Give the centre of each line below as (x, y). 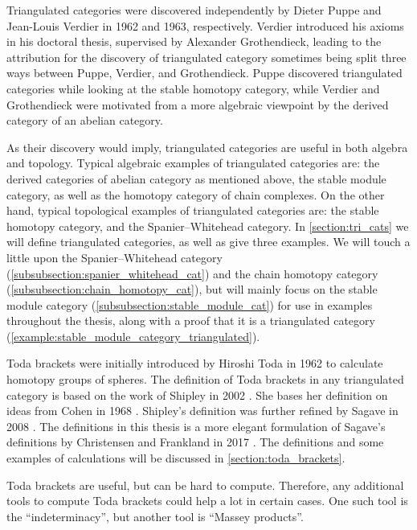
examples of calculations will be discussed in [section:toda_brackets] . (176, 458)
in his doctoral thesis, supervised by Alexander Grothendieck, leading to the (194, 41)
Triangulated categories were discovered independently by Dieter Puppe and (194, 10)
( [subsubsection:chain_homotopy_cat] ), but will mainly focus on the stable (192, 289)
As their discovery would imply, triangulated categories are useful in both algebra (207, 147)
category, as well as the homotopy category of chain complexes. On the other (196, 194)
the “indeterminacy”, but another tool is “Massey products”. (155, 516)
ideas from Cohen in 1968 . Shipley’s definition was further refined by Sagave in (202, 411)
